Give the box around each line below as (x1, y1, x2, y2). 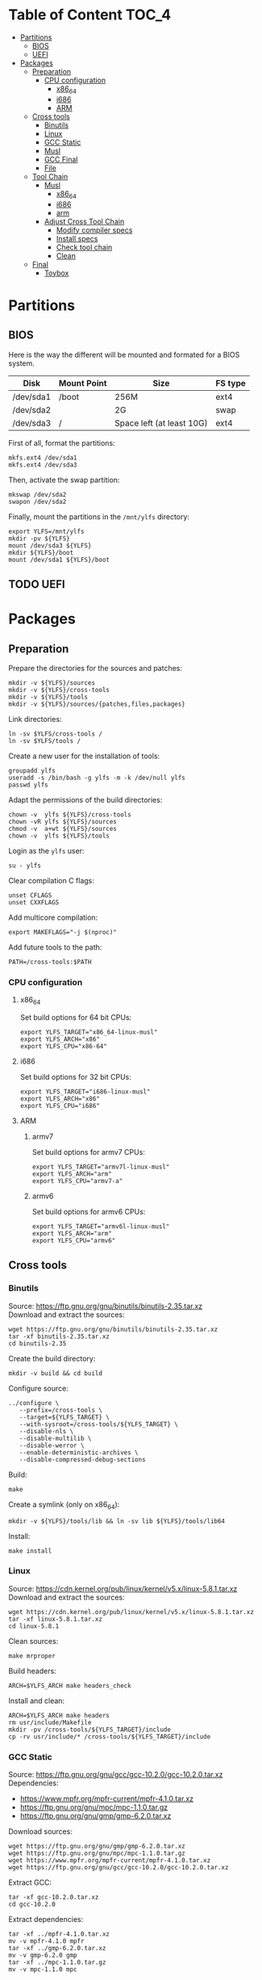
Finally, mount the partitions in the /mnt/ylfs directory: (8, 511, 189, 522)
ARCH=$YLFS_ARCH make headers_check (8, 1681, 131, 1689)
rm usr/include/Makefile (8, 1718, 92, 1726)
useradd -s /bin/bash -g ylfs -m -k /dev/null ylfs (8, 774, 185, 782)
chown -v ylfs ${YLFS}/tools (8, 832, 110, 840)
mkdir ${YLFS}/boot (8, 548, 74, 556)
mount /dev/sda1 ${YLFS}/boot (8, 556, 110, 564)
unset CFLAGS (8, 891, 52, 900)
